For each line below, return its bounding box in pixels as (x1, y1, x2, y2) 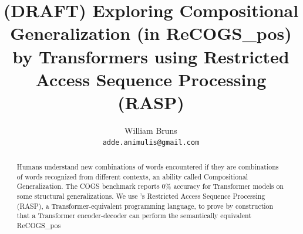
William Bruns (124, 124, 177, 136)
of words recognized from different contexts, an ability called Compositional (16, 171, 248, 181)
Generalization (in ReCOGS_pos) (10, 21, 292, 45)
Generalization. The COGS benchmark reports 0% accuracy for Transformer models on (16, 181, 284, 191)
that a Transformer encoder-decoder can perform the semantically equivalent (16, 211, 251, 221)
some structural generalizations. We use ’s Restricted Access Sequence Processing (16, 191, 265, 201)
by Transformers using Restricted (12, 44, 289, 68)
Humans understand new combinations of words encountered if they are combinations (16, 161, 279, 171)
